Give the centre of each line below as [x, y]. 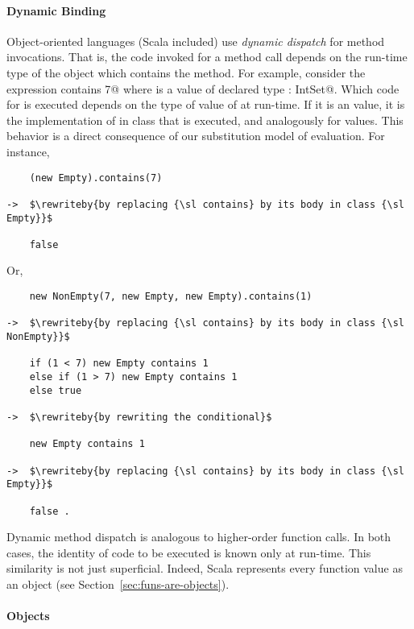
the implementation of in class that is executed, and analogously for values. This [205, 120]
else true [56, 390]
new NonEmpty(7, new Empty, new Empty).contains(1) [171, 297]
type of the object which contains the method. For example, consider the [186, 72]
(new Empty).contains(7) [96, 178]
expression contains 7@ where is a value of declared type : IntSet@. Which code [203, 88]
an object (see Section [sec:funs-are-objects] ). [118, 584]
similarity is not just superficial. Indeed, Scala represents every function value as [205, 568]
